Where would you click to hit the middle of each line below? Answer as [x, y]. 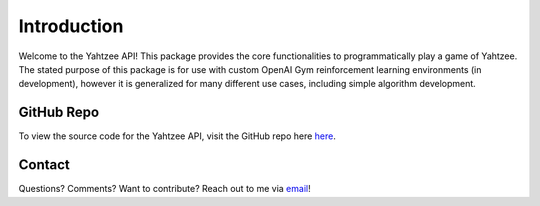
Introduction [71, 26]
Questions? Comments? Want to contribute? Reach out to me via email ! [164, 189]
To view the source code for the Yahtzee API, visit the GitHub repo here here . [177, 136]
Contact [44, 165]
